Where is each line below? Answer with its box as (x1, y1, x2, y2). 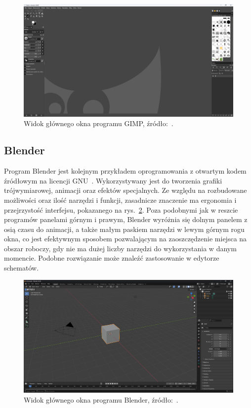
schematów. (4, 263, 39, 273)
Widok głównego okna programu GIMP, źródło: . (24, 118, 173, 129)
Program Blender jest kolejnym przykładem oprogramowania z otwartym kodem (4, 166, 247, 176)
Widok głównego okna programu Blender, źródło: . (24, 394, 178, 405)
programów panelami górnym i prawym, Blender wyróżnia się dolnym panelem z (4, 214, 248, 225)
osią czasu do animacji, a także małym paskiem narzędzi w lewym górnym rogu (4, 224, 245, 234)
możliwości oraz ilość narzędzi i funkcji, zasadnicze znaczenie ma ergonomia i (4, 194, 237, 205)
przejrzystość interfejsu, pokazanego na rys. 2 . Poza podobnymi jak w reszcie (4, 204, 238, 215)
